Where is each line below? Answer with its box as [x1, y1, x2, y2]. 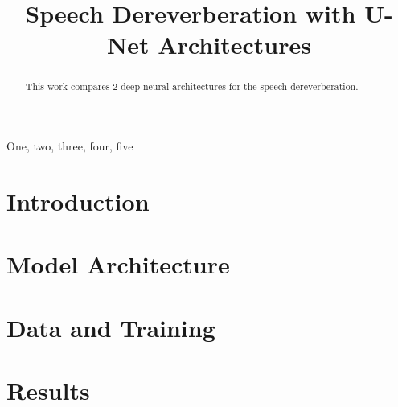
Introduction [6, 184, 150, 217]
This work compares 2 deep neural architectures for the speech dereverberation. [25, 80, 359, 93]
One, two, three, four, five [6, 138, 133, 154]
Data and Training [6, 310, 215, 343]
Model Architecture [6, 248, 230, 281]
